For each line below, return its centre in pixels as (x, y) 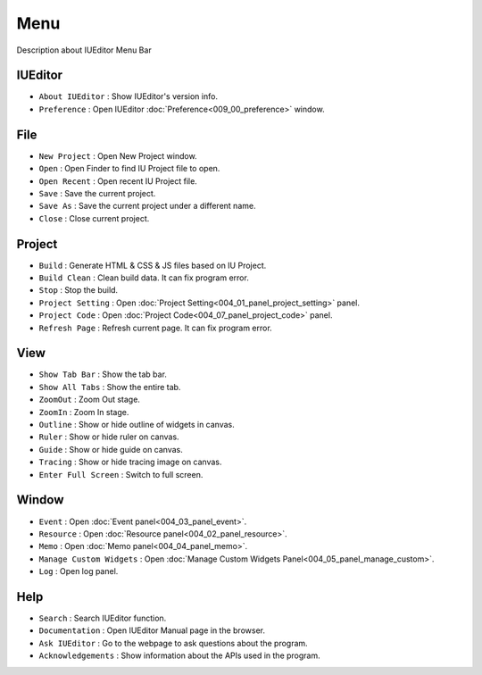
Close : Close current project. (94, 218)
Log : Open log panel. (79, 571)
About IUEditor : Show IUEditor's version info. (129, 96)
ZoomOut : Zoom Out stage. (89, 400)
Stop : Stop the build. (79, 290)
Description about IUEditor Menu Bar (84, 50)
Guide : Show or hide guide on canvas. (111, 449)
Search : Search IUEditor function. (103, 618)
